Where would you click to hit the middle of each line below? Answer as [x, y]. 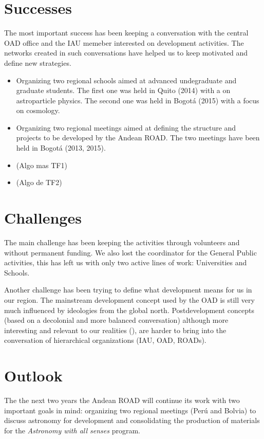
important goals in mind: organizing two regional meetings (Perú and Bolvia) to [130, 410]
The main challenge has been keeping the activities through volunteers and [122, 242]
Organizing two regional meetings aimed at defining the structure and [126, 127]
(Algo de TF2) [39, 182]
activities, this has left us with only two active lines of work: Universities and [126, 262]
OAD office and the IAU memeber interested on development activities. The [124, 42]
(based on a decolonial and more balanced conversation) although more [116, 320]
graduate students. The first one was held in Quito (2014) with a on [123, 90]
